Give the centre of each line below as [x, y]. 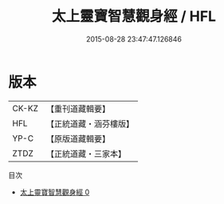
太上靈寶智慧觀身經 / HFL [134, 16]
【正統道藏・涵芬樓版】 [90, 123]
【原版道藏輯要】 [78, 138]
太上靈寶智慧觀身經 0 [55, 192]
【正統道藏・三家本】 [86, 154]
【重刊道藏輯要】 [78, 109]
